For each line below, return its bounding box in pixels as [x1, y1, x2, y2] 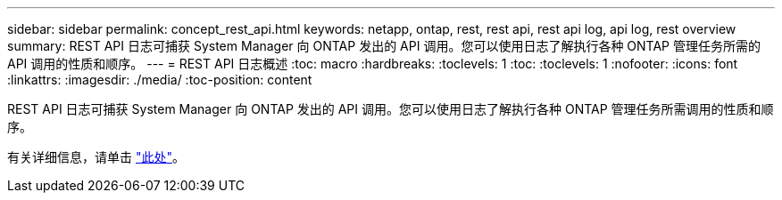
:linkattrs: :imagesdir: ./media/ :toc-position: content [7, 72, 312, 87]
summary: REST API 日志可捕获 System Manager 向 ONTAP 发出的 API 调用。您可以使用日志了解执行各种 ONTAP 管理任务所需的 [7, 38, 761, 53]
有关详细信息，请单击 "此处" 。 [7, 149, 185, 164]
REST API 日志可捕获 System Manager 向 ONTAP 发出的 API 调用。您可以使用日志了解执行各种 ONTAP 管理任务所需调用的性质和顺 [7, 101, 774, 116]
